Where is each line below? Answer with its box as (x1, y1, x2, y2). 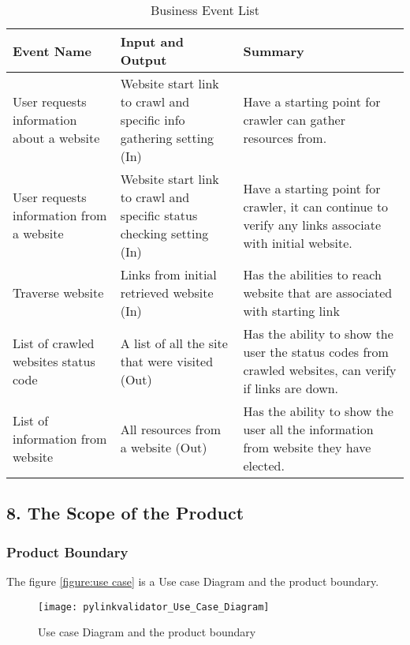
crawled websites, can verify (243, 361, 397, 379)
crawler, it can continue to (243, 197, 389, 216)
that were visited (120, 351, 214, 370)
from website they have (243, 438, 371, 456)
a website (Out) (120, 438, 207, 456)
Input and (120, 32, 184, 51)
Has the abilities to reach (243, 265, 382, 283)
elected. (243, 456, 285, 474)
